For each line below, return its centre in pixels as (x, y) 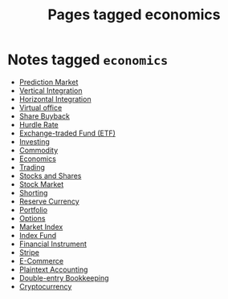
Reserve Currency (49, 201)
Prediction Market (49, 82)
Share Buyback (44, 116)
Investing (34, 141)
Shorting (33, 192)
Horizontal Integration (55, 99)
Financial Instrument (53, 244)
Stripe (29, 252)
